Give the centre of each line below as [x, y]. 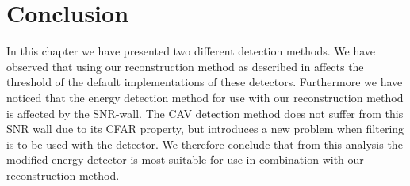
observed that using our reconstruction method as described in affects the [185, 66]
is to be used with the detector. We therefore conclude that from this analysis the [205, 144]
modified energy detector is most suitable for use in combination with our [185, 159]
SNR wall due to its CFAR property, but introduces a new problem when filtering [205, 129]
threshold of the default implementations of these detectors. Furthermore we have [205, 82]
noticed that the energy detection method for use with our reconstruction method [205, 97]
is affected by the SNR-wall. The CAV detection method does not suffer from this [205, 113]
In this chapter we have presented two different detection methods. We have [191, 51]
